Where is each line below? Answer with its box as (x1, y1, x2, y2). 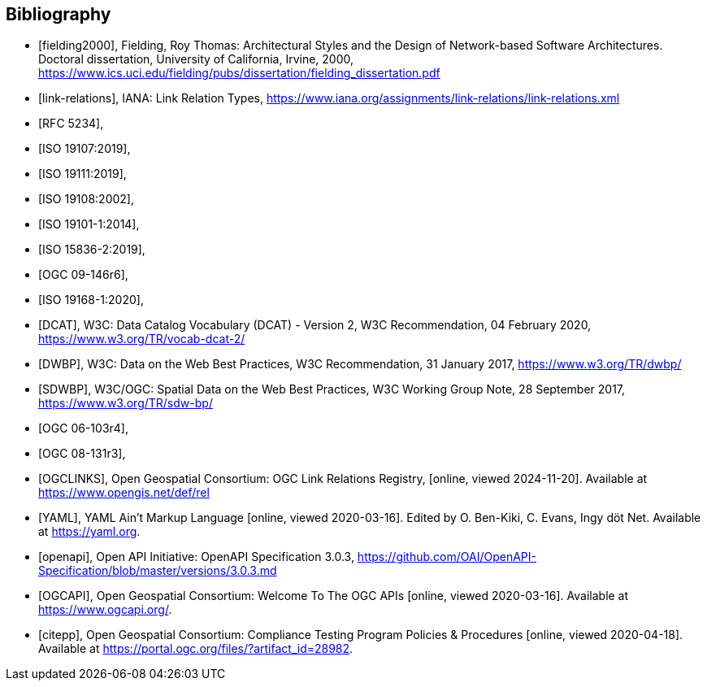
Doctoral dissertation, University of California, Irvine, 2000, (38, 52, 354, 67)
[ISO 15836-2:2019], (38, 242, 145, 257)
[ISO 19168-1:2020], (38, 293, 144, 307)
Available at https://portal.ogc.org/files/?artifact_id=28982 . (38, 641, 353, 656)
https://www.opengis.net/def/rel (38, 485, 210, 500)
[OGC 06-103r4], (38, 421, 129, 436)
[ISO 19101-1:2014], (38, 217, 140, 232)
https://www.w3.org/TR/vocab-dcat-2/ (38, 332, 245, 346)
